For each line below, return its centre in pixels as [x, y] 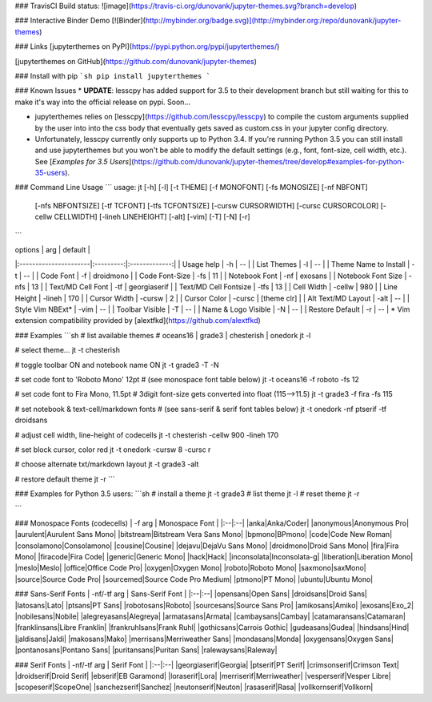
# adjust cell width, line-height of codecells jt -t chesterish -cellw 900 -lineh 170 [147, 435]
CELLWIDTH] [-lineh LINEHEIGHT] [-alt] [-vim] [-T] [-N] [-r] [152, 217]
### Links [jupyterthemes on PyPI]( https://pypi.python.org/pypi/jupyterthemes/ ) [147, 46]
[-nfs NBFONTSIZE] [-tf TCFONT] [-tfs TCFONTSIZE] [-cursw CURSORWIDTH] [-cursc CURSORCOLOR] [207, 205]
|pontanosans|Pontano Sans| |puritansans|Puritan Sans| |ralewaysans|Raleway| [146, 650]
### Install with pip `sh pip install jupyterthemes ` [113, 75]
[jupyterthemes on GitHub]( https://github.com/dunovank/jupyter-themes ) [136, 61]
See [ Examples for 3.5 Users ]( [84, 161]
